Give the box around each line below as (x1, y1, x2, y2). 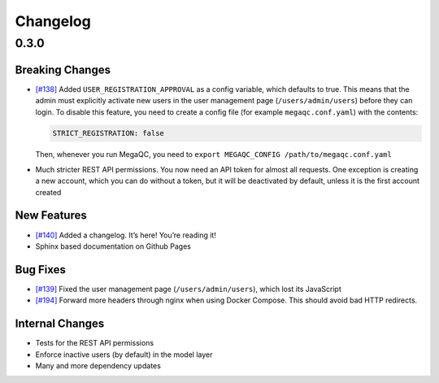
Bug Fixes (15, 263, 67, 276)
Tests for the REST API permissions (35, 338, 154, 348)
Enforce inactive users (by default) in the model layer (35, 350, 213, 359)
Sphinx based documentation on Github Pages (35, 241, 191, 251)
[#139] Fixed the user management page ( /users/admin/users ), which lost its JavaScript (35, 284, 341, 294)
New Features (15, 208, 87, 223)
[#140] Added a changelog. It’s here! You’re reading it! (35, 230, 217, 240)
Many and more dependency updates (35, 360, 162, 370)
